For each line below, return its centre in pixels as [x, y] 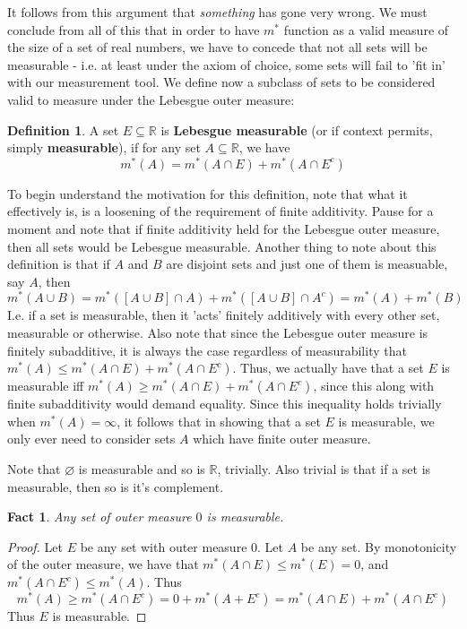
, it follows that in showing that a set [219, 421]
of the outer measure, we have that [103, 564]
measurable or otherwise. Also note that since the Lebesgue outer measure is [218, 333]
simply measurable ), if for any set [104, 147]
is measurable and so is [142, 469]
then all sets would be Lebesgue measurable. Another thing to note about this [222, 246]
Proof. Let [35, 546]
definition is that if [59, 264]
